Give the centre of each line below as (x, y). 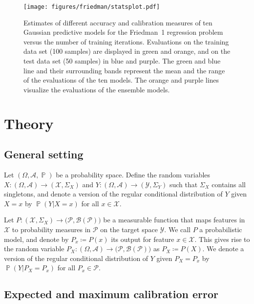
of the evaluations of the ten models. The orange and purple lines (121, 80)
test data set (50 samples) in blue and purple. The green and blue (122, 61)
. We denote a (223, 249)
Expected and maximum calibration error (111, 294)
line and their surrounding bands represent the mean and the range (124, 70)
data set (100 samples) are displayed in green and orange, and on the (127, 51)
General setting (44, 154)
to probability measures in (51, 229)
